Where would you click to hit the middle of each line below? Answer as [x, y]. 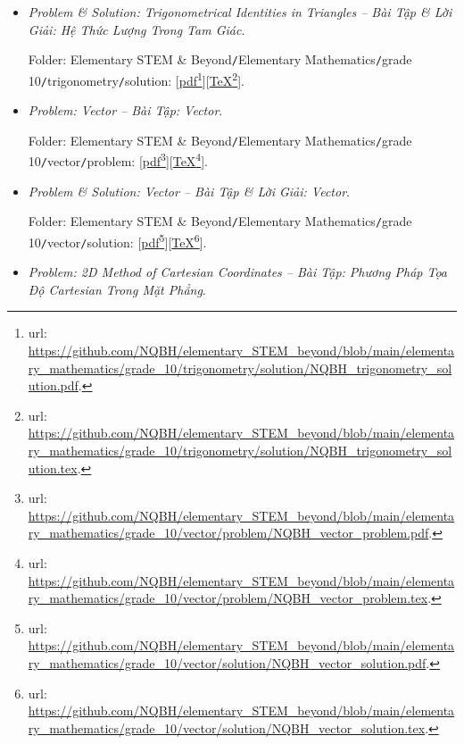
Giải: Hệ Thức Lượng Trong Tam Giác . [137, 29]
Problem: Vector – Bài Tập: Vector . [125, 110]
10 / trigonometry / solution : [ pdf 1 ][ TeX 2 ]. [136, 79]
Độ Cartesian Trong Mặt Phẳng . [117, 289]
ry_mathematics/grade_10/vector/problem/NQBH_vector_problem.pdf [228, 533]
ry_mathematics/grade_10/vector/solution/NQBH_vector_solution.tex [227, 727]
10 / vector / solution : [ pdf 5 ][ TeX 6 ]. [117, 240]
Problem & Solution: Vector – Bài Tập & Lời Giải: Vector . [189, 191]
